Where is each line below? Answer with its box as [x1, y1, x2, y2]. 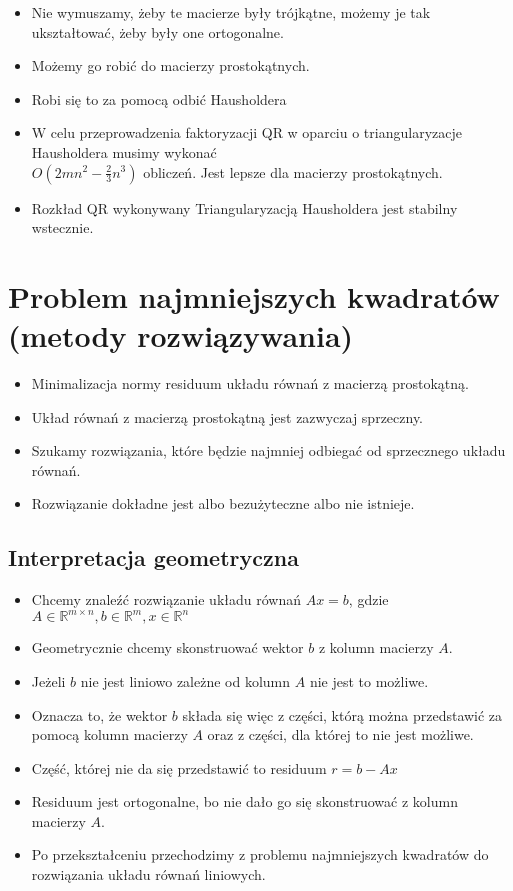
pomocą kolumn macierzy [31, 724, 188, 745]
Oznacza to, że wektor [31, 704, 168, 725]
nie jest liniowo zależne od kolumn [80, 670, 291, 691]
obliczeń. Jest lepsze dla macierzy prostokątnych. [143, 161, 443, 182]
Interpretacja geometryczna [8, 542, 299, 573]
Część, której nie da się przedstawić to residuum [31, 757, 327, 778]
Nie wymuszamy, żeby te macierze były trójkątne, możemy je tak [31, 2, 431, 22]
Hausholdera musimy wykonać [31, 141, 217, 162]
